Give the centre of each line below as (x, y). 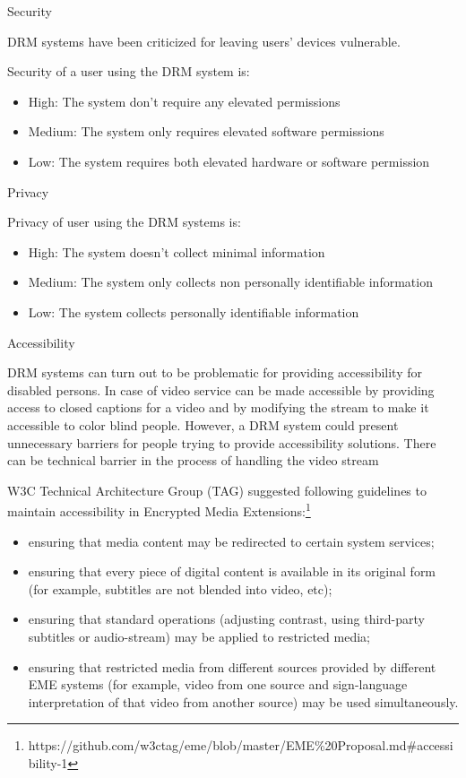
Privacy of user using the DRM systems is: (124, 222)
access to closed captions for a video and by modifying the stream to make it (218, 407)
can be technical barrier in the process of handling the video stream (193, 460)
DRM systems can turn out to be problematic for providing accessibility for (215, 372)
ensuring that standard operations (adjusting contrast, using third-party (226, 619)
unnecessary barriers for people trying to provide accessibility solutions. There (222, 442)
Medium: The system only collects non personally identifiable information (230, 282)
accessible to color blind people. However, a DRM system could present (203, 424)
